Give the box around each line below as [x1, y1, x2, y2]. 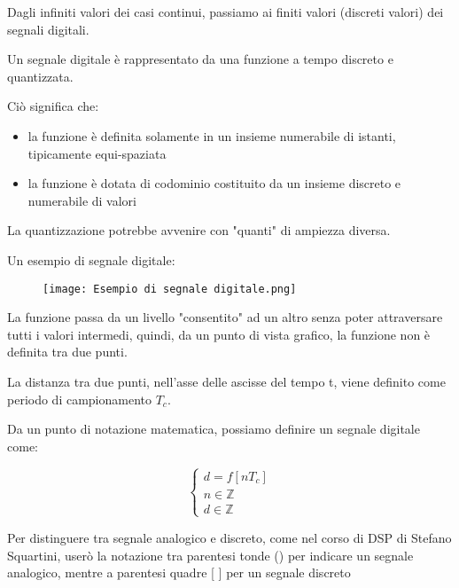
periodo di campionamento [7, 389, 152, 408]
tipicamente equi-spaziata [27, 144, 167, 162]
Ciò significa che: [7, 97, 99, 115]
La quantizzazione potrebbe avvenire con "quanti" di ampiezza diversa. [7, 221, 391, 239]
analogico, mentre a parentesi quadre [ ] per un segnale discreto [7, 563, 351, 582]
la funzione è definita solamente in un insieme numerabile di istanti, [27, 126, 396, 145]
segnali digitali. [7, 20, 89, 38]
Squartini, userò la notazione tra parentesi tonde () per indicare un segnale [7, 545, 414, 564]
